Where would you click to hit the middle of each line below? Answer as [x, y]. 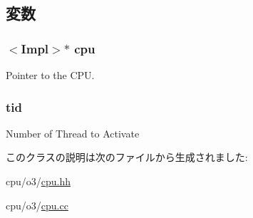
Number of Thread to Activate [73, 133]
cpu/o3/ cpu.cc [37, 205]
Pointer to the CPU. [50, 75]
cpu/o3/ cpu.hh [38, 181]
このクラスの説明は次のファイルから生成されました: [127, 157]
